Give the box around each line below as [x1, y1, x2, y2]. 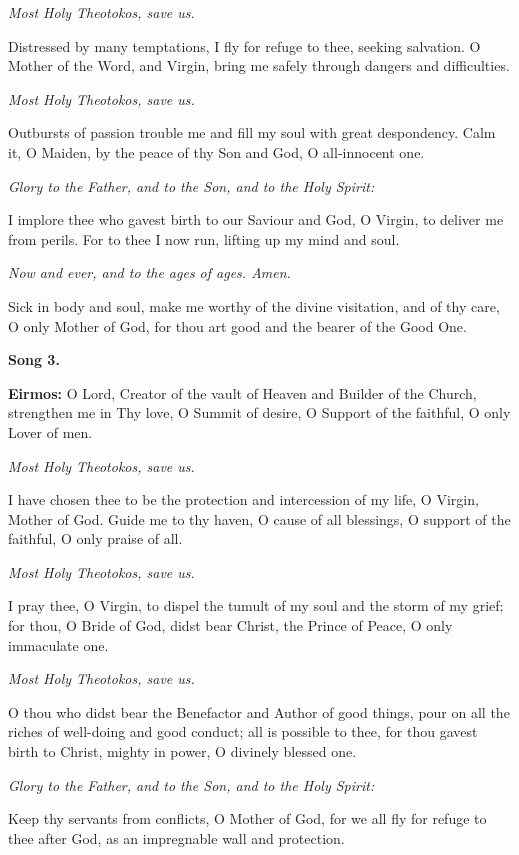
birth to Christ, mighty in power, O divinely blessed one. [8, 741, 357, 762]
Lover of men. [8, 421, 93, 442]
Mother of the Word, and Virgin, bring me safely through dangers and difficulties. [8, 55, 510, 76]
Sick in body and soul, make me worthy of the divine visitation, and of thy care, [8, 295, 500, 316]
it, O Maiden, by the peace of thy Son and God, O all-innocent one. [8, 141, 425, 162]
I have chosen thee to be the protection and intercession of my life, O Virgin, [8, 489, 479, 510]
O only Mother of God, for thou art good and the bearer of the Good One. [8, 315, 467, 336]
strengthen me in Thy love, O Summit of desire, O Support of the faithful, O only [8, 402, 511, 423]
